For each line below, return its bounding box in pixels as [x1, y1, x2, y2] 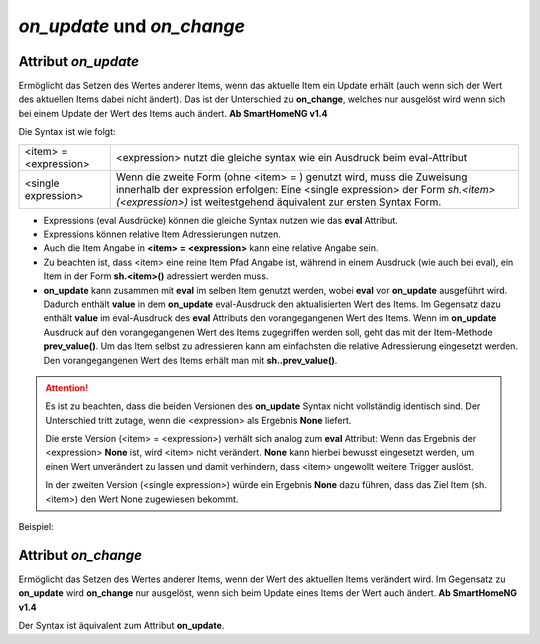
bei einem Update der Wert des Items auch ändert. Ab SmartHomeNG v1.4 [18, 107, 328, 119]
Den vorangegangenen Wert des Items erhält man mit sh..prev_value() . [43, 354, 338, 366]
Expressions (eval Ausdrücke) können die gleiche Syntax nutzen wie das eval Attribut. [43, 214, 399, 226]
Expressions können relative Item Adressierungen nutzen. [43, 228, 282, 240]
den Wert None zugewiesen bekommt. [80, 493, 239, 505]
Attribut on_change [18, 546, 142, 564]
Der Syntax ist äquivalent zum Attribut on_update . [18, 620, 225, 632]
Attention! [45, 381, 89, 394]
